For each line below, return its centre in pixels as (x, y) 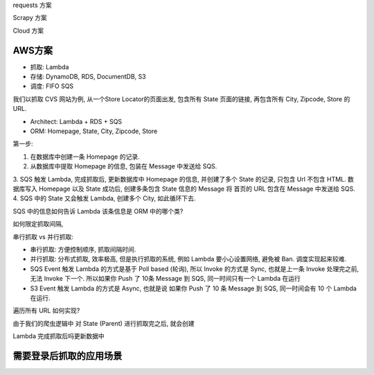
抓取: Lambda (50, 67)
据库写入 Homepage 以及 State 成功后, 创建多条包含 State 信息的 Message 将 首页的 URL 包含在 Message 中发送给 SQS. (184, 189)
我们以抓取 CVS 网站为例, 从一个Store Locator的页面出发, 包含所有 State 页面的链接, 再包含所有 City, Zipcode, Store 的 (181, 99)
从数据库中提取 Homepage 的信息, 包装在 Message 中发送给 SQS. (124, 166)
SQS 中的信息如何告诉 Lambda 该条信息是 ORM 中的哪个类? (98, 211)
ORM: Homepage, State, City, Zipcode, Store (94, 131)
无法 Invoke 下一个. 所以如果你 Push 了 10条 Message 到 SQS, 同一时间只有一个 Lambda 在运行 (165, 279)
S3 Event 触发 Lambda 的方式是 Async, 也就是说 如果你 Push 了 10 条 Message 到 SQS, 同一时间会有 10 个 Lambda (193, 288)
